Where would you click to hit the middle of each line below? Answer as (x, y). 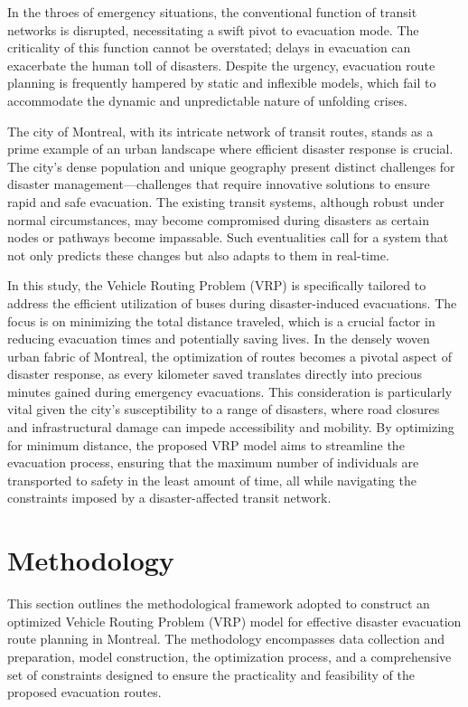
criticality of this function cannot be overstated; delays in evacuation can (209, 47)
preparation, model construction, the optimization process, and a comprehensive (229, 656)
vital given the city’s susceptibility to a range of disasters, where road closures (224, 409)
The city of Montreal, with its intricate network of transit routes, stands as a (220, 131)
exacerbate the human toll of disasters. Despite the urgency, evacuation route (221, 65)
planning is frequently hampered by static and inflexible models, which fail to (222, 83)
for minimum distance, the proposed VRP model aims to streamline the (206, 444)
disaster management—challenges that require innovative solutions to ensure (219, 184)
